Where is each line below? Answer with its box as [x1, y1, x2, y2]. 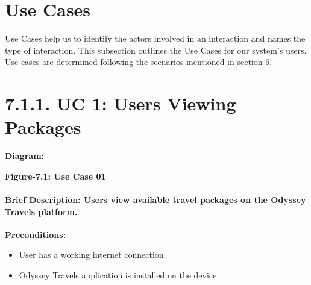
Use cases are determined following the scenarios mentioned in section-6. [5, 55, 272, 68]
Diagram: [5, 149, 45, 162]
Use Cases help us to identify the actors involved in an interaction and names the [5, 32, 306, 45]
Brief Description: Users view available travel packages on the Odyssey [5, 193, 306, 205]
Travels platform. [5, 205, 78, 218]
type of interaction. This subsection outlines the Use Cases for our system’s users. [5, 43, 307, 56]
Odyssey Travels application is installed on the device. [19, 268, 219, 281]
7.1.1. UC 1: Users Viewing [5, 91, 236, 116]
